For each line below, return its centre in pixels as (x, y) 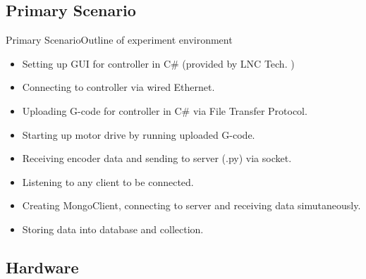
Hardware (42, 267)
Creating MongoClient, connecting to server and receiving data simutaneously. (191, 205)
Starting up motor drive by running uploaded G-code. (139, 134)
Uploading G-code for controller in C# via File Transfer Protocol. (165, 110)
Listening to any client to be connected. (108, 181)
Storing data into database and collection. (113, 229)
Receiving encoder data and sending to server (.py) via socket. (157, 158)
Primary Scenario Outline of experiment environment (119, 40)
